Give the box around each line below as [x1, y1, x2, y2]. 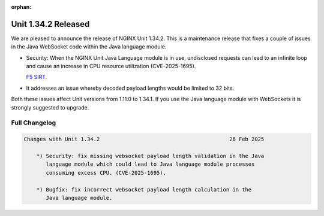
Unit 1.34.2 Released [11, 19, 90, 29]
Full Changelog [11, 118, 56, 127]
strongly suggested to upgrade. [11, 104, 89, 111]
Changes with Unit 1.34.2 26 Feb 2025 [23, 136, 265, 143]
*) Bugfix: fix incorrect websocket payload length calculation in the [36, 186, 252, 193]
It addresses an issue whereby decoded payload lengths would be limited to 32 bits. [26, 84, 235, 92]
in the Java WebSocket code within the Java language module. [11, 43, 167, 50]
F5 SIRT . [26, 74, 47, 81]
